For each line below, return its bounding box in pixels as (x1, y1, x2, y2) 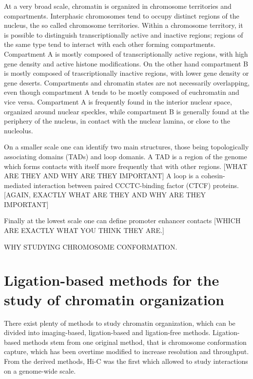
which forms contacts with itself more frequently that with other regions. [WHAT (4, 161, 248, 171)
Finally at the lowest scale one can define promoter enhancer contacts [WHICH (4, 215, 241, 226)
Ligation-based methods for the (4, 270, 219, 290)
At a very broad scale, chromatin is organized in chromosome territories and (4, 1, 232, 11)
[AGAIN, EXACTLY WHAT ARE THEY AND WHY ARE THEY (4, 189, 206, 200)
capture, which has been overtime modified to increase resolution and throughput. (4, 346, 249, 357)
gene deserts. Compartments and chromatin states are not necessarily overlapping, (4, 77, 250, 87)
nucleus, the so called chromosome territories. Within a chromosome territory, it (4, 20, 243, 30)
